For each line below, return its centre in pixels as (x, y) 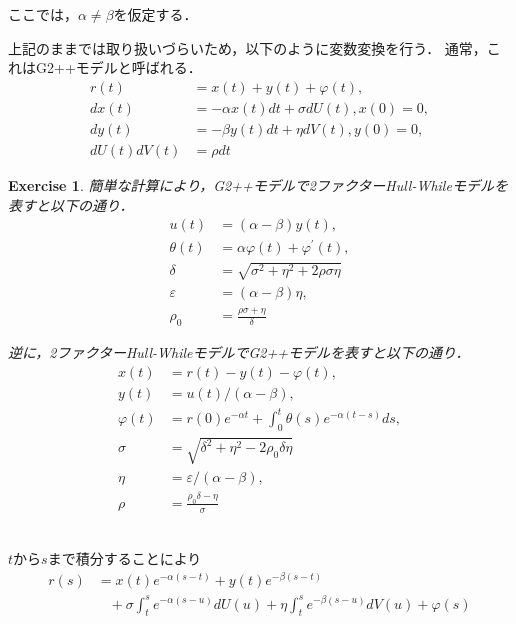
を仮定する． (155, 14)
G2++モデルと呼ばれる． (118, 67)
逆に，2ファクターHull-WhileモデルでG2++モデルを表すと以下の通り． (239, 351)
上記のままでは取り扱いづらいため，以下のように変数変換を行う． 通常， (247, 47)
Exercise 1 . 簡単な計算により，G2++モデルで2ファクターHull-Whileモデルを (258, 184)
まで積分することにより (124, 558)
